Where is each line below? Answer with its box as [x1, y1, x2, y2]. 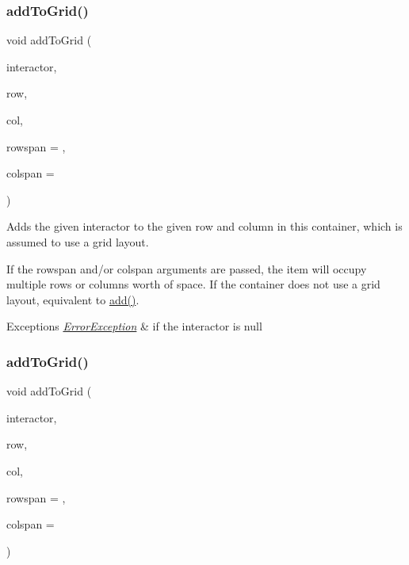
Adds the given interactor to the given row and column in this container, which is [6, 218, 403, 235]
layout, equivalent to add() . [6, 291, 140, 307]
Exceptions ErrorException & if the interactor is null [6, 318, 262, 334]
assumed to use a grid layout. [6, 233, 149, 250]
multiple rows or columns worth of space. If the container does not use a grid [6, 276, 380, 292]
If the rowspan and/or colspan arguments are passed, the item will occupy [6, 260, 367, 277]
